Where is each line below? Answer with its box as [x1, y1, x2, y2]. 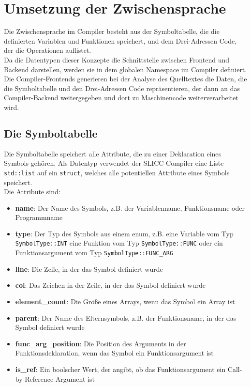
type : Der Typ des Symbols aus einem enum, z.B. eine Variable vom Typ [15, 228, 234, 238]
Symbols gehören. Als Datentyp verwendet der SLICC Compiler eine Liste [4, 158, 224, 168]
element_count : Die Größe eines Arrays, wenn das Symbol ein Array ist [15, 296, 235, 306]
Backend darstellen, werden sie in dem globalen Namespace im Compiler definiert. [4, 64, 247, 74]
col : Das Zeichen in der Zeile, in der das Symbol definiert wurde [15, 280, 206, 290]
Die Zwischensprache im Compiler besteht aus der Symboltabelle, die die [4, 26, 220, 36]
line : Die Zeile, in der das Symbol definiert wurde [15, 263, 163, 274]
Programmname [15, 212, 63, 222]
